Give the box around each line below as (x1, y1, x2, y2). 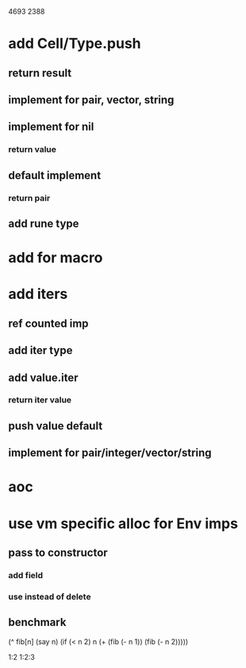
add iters (8, 285, 68, 303)
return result (8, 66, 72, 80)
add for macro (8, 249, 103, 267)
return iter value (8, 394, 72, 406)
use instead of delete (8, 591, 91, 602)
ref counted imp (8, 317, 89, 330)
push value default (8, 419, 103, 433)
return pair (8, 192, 51, 204)
